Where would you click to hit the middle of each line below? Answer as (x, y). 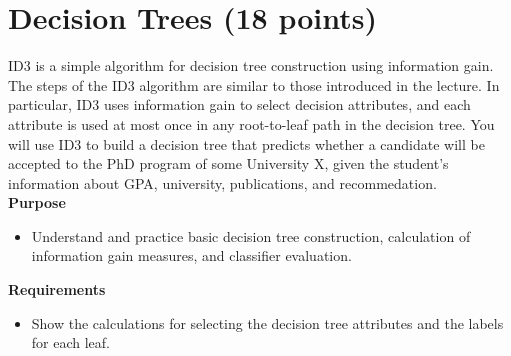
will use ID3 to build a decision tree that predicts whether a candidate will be (246, 143)
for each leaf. (71, 342)
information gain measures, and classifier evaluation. (191, 255)
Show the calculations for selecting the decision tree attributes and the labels (267, 322)
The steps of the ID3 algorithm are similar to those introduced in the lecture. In (254, 84)
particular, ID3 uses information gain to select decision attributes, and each (239, 104)
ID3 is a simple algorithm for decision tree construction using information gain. (251, 65)
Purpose (37, 202)
